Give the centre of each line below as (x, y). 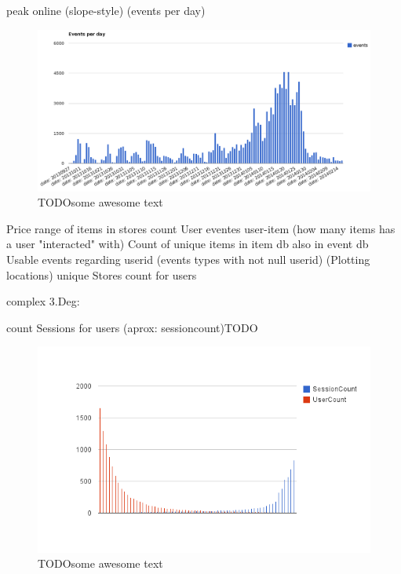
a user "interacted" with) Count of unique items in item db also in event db (188, 244)
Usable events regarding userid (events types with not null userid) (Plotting (188, 259)
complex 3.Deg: (43, 301)
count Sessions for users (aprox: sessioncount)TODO (132, 327)
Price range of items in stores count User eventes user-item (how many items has (201, 228)
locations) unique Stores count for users (102, 274)
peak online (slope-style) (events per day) (106, 10)
